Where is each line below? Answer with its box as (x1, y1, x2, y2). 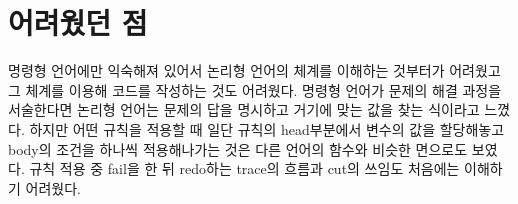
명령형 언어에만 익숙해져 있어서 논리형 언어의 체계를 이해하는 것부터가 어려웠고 (8, 60, 501, 81)
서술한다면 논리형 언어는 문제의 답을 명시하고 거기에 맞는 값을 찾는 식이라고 (8, 99, 480, 120)
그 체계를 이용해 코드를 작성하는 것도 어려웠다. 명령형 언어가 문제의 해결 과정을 (8, 79, 502, 100)
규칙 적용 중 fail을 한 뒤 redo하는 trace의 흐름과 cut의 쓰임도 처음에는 (29, 158, 460, 179)
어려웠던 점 (8, 2, 148, 43)
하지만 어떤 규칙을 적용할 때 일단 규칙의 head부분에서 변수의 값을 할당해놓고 (29, 118, 505, 139)
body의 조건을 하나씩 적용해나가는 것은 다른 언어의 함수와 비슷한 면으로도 (8, 138, 468, 159)
